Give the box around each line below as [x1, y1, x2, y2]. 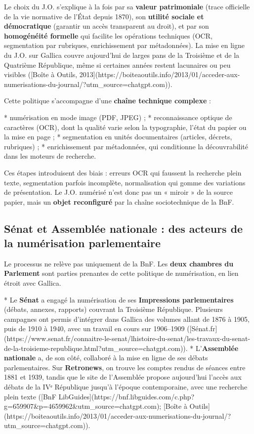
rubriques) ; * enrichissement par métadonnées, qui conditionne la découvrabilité [4, 141, 249, 151]
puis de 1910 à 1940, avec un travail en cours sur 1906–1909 [4, 323, 185, 334]
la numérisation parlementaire [4, 235, 161, 251]
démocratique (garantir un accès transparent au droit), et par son [4, 21, 209, 31]
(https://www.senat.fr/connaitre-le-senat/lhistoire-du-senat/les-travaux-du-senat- [4, 333, 251, 344]
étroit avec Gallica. [4, 278, 61, 288]
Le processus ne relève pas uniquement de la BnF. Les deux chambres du [4, 258, 234, 268]
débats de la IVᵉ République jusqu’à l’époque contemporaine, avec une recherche [4, 382, 248, 391]
